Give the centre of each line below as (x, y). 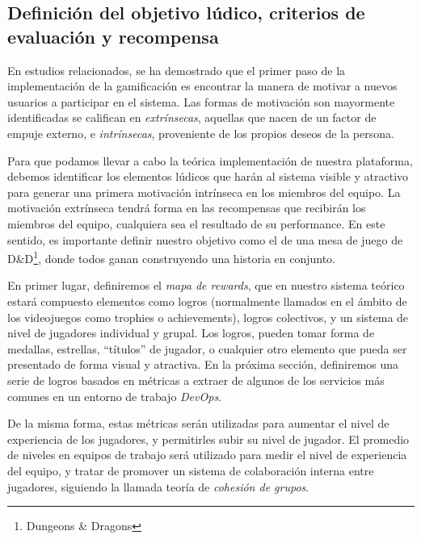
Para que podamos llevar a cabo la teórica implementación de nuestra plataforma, (210, 160)
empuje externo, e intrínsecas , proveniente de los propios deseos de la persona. (201, 133)
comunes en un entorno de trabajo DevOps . (115, 396)
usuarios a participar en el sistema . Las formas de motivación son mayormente (201, 101)
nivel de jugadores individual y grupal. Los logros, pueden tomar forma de (191, 333)
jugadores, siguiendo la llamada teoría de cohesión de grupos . (158, 486)
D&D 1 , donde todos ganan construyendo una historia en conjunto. (172, 257)
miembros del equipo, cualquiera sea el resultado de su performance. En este (196, 223)
